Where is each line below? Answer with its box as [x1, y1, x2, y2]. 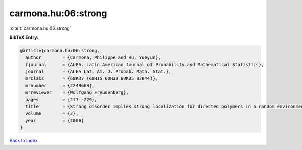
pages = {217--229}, [25, 97, 98, 102]
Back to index [9, 138, 38, 144]
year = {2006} [25, 118, 84, 123]
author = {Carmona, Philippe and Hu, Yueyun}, [25, 55, 161, 60]
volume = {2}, [25, 111, 79, 116]
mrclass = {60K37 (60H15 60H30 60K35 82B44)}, [25, 76, 158, 81]
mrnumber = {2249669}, [25, 83, 95, 88]
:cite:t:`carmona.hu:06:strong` [9, 25, 71, 31]
